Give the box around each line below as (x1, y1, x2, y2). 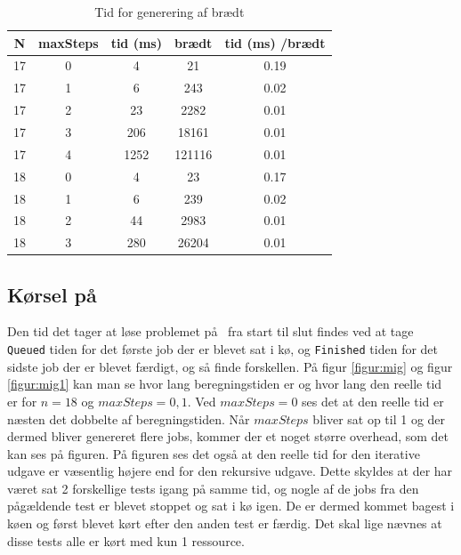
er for (7, 391, 37, 410)
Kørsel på (7, 280, 97, 308)
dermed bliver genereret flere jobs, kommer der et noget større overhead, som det (7, 427, 449, 446)
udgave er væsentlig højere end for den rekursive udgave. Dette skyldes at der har (7, 462, 453, 480)
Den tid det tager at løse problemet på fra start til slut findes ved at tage (7, 322, 414, 341)
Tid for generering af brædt (94, 3, 245, 20)
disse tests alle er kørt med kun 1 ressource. (7, 531, 245, 550)
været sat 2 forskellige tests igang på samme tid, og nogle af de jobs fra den (7, 479, 419, 497)
